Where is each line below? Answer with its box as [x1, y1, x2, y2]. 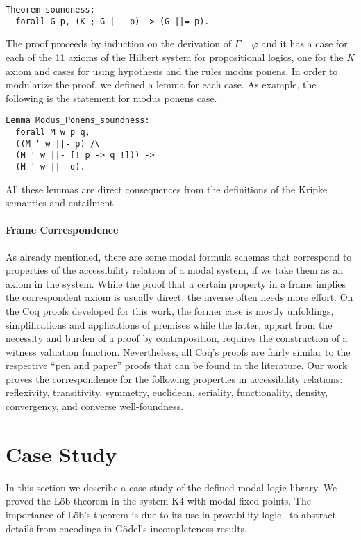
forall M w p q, [15, 126, 90, 137]
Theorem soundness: [6, 5, 95, 15]
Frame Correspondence [6, 222, 119, 237]
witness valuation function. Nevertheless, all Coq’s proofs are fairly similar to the [6, 344, 351, 359]
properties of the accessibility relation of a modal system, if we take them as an [6, 263, 344, 277]
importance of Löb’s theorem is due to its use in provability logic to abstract [6, 507, 336, 521]
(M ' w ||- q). [15, 161, 85, 172]
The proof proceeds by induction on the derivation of [6, 36, 231, 51]
